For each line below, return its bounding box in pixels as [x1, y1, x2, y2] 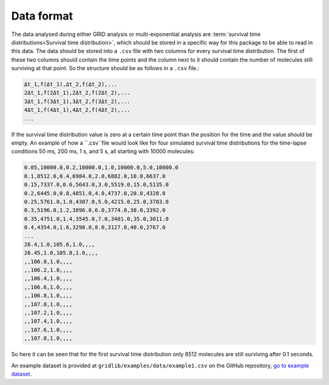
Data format [11, 9, 73, 23]
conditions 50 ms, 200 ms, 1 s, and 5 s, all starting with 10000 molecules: [11, 148, 195, 155]
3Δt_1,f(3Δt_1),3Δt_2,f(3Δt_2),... [24, 98, 130, 105]
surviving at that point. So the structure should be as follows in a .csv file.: [11, 65, 200, 72]
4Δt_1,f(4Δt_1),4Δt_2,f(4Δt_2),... [24, 107, 130, 113]
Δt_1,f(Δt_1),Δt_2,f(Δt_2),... [24, 81, 118, 88]
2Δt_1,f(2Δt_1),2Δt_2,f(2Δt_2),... [24, 89, 130, 96]
